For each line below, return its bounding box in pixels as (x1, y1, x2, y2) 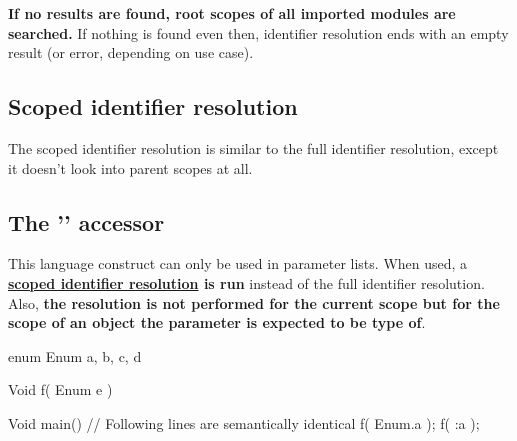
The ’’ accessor (8, 206, 165, 237)
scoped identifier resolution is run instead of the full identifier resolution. (8, 272, 485, 293)
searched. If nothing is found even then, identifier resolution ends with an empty (8, 22, 509, 43)
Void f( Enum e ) (8, 379, 113, 400)
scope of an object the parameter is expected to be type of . (8, 312, 426, 333)
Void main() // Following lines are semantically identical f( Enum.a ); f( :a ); (8, 412, 480, 433)
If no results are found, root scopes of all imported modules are (8, 3, 456, 23)
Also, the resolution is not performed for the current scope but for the (8, 292, 500, 313)
